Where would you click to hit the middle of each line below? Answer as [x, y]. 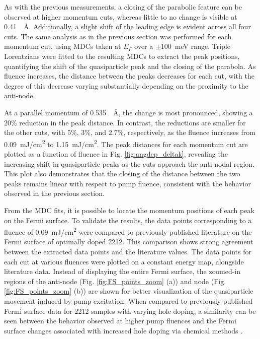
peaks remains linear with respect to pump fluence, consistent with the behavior [127, 183]
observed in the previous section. [54, 193]
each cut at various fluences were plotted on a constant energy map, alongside [124, 261]
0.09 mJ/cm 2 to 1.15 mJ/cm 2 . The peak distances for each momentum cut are [126, 143]
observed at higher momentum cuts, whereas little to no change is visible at [121, 16]
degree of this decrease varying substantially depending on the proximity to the [126, 85]
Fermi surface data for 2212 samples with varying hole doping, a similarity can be [130, 311]
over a [144, 46]
